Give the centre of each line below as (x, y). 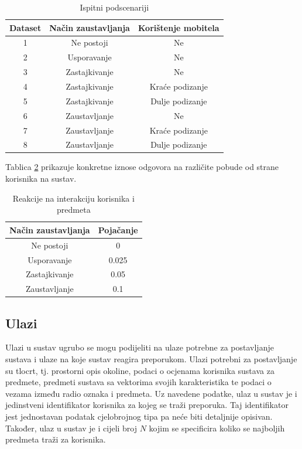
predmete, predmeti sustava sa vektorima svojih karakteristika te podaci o (138, 382)
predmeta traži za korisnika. (56, 439)
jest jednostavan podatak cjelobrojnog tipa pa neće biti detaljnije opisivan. (139, 416)
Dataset (25, 27)
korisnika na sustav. (41, 178)
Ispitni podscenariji (114, 7)
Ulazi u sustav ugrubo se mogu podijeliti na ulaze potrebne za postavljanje (140, 347)
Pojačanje (118, 229)
